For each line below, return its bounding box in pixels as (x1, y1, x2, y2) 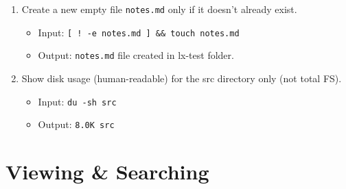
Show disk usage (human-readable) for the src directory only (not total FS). (21, 71, 342, 85)
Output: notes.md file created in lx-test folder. (38, 48, 234, 62)
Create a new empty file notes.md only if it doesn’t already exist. (21, 2, 297, 16)
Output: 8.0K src (38, 117, 115, 131)
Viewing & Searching (5, 157, 209, 186)
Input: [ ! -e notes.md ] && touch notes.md (38, 25, 240, 39)
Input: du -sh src (38, 94, 117, 108)
